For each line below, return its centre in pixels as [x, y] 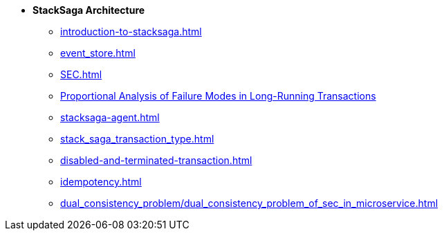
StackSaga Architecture [89, 10]
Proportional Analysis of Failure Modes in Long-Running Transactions [218, 96]
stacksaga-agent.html [110, 117]
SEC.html [81, 74]
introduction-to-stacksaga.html [131, 31]
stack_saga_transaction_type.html [137, 139]
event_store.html [98, 53]
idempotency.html [101, 182]
